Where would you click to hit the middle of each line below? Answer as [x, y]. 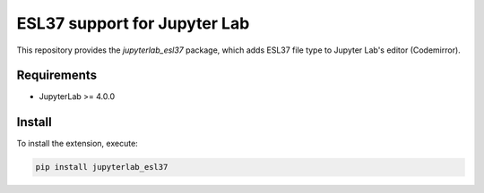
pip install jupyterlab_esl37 [102, 167]
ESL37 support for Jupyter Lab [133, 23]
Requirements [57, 76]
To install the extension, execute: [77, 144]
